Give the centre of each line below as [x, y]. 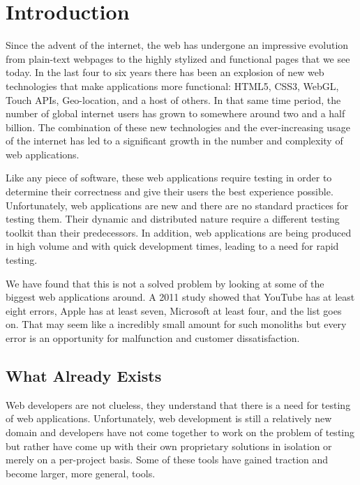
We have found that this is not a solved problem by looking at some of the [165, 283]
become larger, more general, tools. [81, 473]
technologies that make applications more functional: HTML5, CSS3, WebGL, [172, 85]
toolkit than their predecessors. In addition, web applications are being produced [179, 232]
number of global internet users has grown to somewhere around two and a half [175, 113]
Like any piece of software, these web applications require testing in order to [169, 178]
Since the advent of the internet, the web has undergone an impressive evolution [177, 45]
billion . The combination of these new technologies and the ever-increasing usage [178, 127]
